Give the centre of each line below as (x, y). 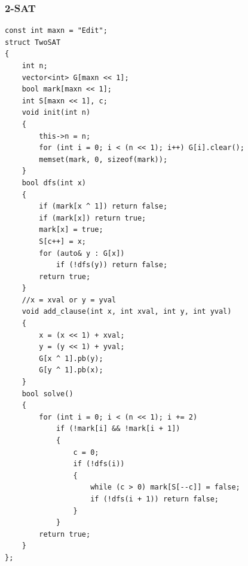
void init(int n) (56, 113)
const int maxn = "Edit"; (56, 31)
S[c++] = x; (63, 241)
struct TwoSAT (33, 42)
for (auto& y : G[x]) (82, 253)
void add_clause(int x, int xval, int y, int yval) (127, 312)
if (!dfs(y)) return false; (112, 265)
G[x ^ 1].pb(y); (71, 358)
